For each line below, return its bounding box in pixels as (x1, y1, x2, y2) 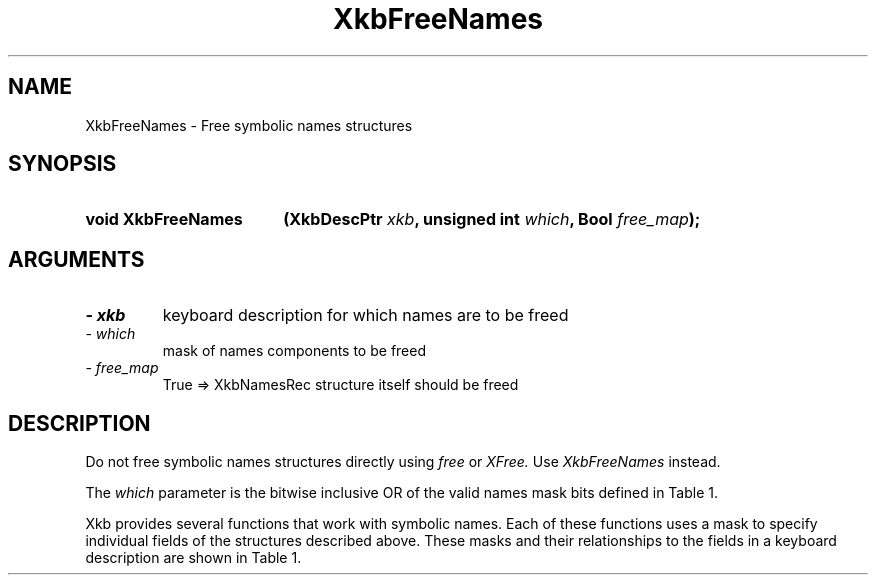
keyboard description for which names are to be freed (162, 305, 569, 326)
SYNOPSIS (8, 151, 117, 177)
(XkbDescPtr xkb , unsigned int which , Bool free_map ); (283, 209, 701, 230)
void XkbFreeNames (85, 209, 243, 230)
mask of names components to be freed (162, 342, 426, 360)
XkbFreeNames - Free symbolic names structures (85, 116, 413, 134)
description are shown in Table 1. (85, 549, 302, 567)
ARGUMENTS (8, 246, 145, 272)
